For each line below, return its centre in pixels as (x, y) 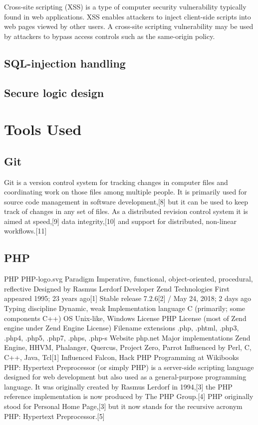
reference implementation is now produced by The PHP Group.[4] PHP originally (129, 396)
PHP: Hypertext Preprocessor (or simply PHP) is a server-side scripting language (129, 367)
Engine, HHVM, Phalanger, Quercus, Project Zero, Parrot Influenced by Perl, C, (128, 347)
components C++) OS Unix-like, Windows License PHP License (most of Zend (125, 318)
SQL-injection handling (65, 63)
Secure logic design (54, 92)
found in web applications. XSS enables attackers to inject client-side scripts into (128, 16)
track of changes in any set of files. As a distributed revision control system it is (126, 211)
